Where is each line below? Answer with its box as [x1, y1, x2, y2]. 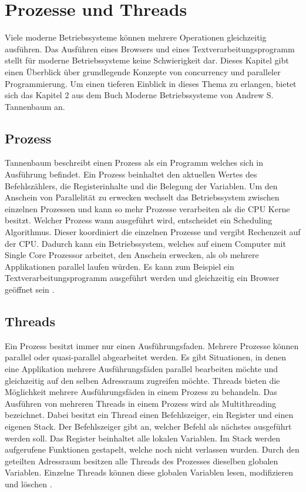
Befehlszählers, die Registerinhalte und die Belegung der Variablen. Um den [5, 179, 278, 192]
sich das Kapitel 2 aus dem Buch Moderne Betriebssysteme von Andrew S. [5, 89, 274, 101]
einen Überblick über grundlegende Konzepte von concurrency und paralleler [5, 65, 281, 78]
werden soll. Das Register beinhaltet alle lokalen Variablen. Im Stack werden [5, 431, 280, 444]
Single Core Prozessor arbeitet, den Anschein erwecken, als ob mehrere [5, 249, 259, 261]
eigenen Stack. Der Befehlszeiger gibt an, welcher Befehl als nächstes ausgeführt [5, 420, 292, 432]
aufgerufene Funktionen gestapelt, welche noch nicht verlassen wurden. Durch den [5, 443, 300, 456]
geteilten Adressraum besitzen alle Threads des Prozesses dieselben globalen [5, 454, 278, 467]
